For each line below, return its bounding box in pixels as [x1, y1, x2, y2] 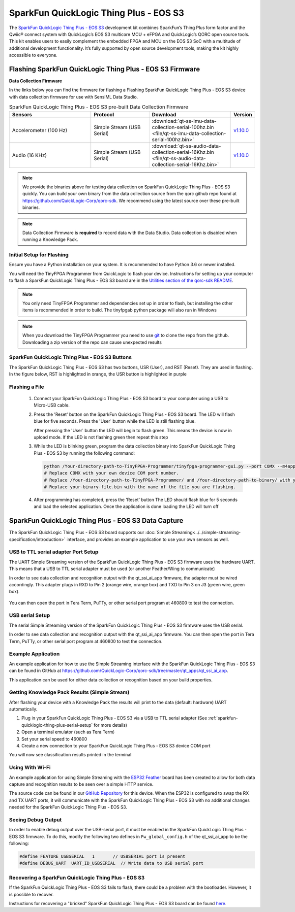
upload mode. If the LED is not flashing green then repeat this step [33, 434, 168, 440]
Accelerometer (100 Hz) [12, 127, 67, 134]
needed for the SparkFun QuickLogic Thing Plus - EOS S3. [9, 804, 127, 810]
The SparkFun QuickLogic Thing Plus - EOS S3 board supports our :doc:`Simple [9, 530, 171, 536]
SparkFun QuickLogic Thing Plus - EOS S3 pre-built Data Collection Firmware [9, 103, 189, 110]
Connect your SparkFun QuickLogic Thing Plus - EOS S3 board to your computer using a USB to [33, 396, 229, 402]
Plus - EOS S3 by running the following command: [33, 450, 135, 456]
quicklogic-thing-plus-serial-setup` [21, 722, 93, 728]
